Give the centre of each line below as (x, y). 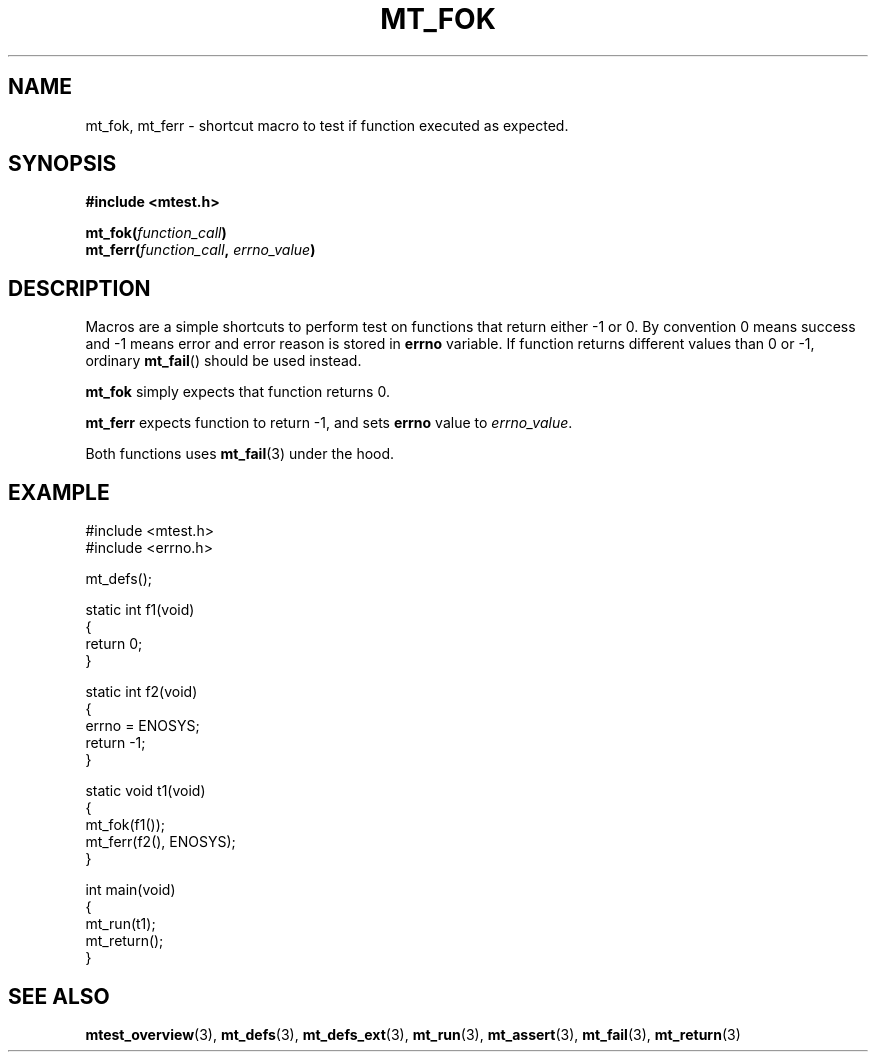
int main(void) (130, 890)
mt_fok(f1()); (125, 825)
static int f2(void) (141, 692)
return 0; (114, 644)
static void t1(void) (145, 791)
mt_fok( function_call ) (156, 233)
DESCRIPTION (79, 288)
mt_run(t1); (120, 924)
